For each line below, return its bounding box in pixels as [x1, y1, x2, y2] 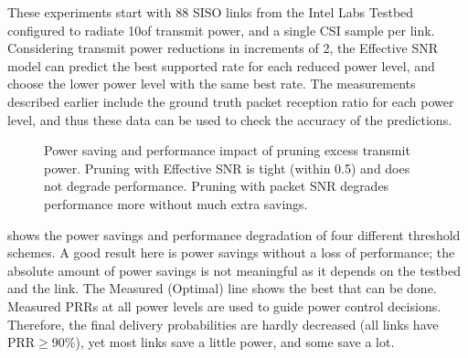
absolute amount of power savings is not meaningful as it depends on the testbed [7, 260, 462, 279]
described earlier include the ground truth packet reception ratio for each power [7, 91, 454, 111]
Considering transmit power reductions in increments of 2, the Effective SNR [7, 38, 439, 58]
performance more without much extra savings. [44, 194, 308, 213]
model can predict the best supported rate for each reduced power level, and [7, 56, 435, 75]
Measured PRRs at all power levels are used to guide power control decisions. [7, 296, 441, 315]
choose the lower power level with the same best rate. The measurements [7, 74, 416, 93]
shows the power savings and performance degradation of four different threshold [7, 225, 461, 244]
